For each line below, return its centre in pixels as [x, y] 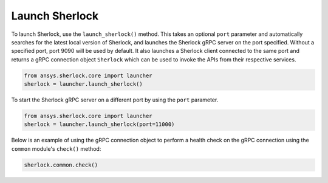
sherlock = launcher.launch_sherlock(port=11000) [99, 124]
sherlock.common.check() [61, 165]
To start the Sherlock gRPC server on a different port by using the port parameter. [115, 100]
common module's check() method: [56, 148]
